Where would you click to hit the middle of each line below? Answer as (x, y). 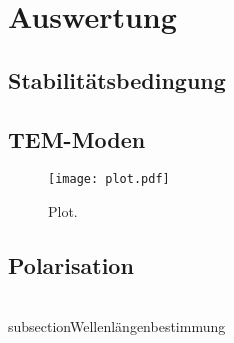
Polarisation (71, 265)
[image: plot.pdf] (109, 179)
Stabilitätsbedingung (117, 79)
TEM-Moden (77, 138)
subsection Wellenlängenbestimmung (117, 326)
